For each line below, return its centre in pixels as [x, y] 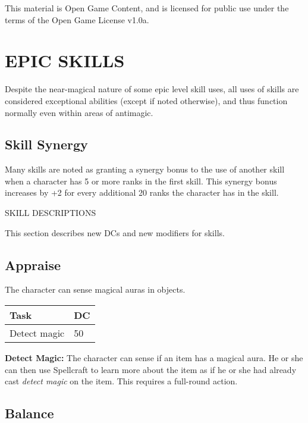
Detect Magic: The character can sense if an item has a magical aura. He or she [154, 358]
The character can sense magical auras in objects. [95, 289]
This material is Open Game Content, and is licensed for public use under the [147, 8]
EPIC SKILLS [65, 60]
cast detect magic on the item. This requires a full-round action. [121, 381]
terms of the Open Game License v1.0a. [77, 19]
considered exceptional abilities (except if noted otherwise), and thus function [146, 100]
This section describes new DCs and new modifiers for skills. [115, 232]
